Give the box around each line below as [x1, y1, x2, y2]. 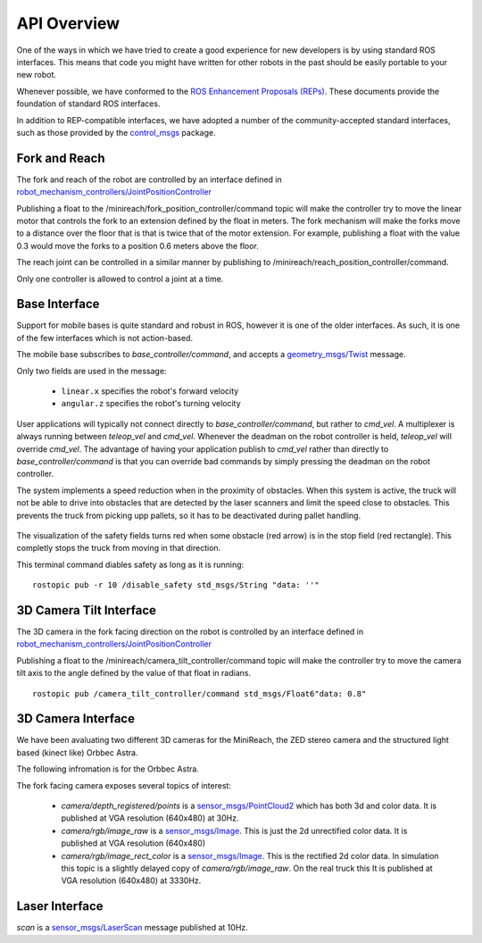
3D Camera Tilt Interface [16, 603, 156, 618]
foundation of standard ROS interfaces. [16, 98, 161, 109]
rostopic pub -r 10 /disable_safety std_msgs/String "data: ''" [32, 580, 320, 590]
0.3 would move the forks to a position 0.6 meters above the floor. [16, 240, 259, 251]
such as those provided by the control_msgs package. [16, 127, 216, 138]
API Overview [16, 13, 120, 33]
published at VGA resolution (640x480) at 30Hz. [61, 813, 239, 823]
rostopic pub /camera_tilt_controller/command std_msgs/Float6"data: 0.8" [32, 688, 367, 698]
